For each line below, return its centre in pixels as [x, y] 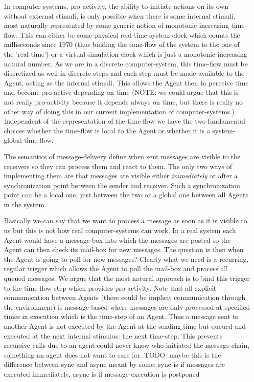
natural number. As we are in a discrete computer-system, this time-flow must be [126, 63]
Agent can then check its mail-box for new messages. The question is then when [124, 249]
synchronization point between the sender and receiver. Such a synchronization [122, 185]
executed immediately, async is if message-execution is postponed [102, 373]
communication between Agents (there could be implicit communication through [125, 297]
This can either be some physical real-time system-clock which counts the [130, 34]
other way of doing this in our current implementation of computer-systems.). [120, 111]
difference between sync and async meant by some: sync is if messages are [115, 364]
